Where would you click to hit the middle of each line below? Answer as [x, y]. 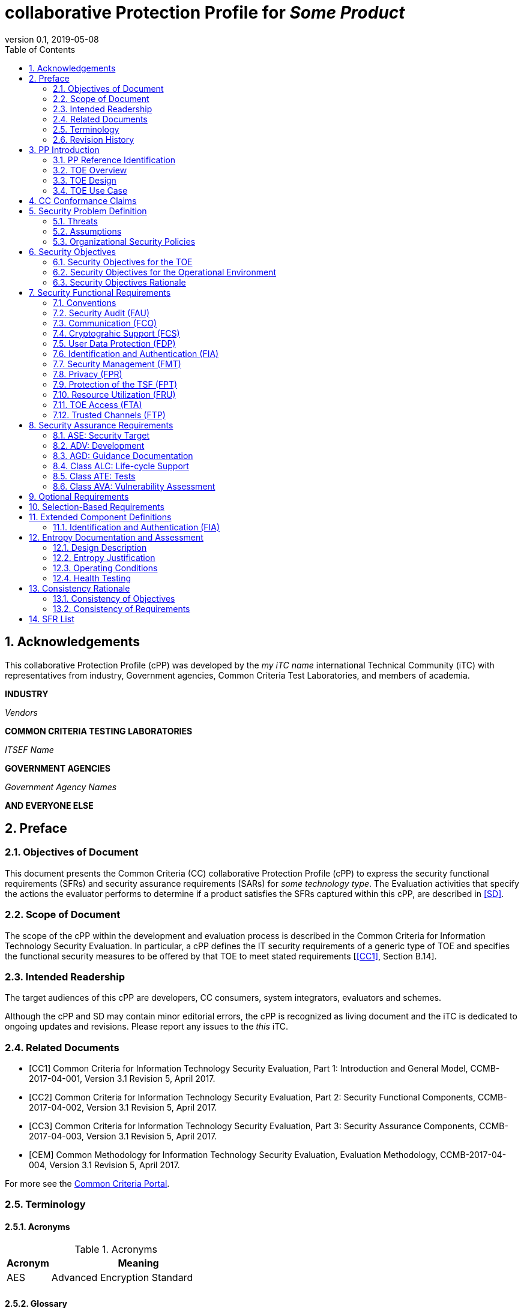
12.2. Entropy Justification [104, 557]
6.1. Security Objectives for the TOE [123, 262]
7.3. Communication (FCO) [105, 323]
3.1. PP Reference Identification [114, 160]
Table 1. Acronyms [116, 1249]
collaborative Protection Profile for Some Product [205, 13]
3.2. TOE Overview [90, 170]
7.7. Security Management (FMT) [117, 364]
